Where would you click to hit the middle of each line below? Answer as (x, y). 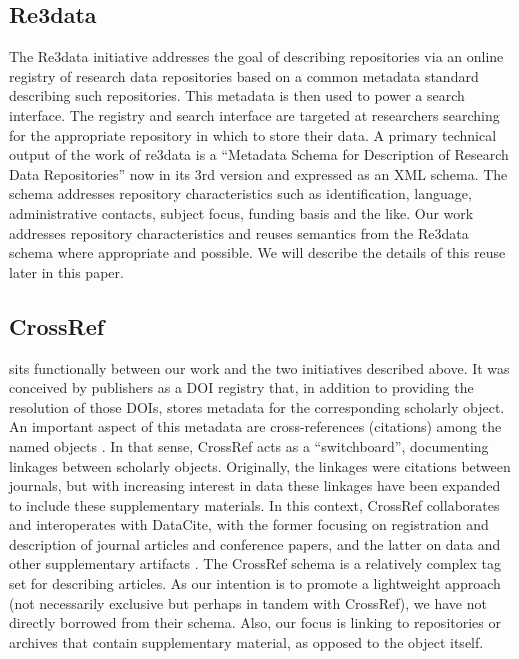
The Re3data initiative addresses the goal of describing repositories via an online (256, 56)
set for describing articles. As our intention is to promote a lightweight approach (255, 583)
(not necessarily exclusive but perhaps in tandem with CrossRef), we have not (248, 602)
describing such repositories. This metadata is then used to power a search (237, 95)
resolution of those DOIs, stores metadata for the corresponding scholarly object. (257, 406)
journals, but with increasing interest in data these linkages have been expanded (255, 485)
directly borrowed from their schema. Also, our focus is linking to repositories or (255, 622)
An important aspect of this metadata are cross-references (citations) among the (255, 426)
